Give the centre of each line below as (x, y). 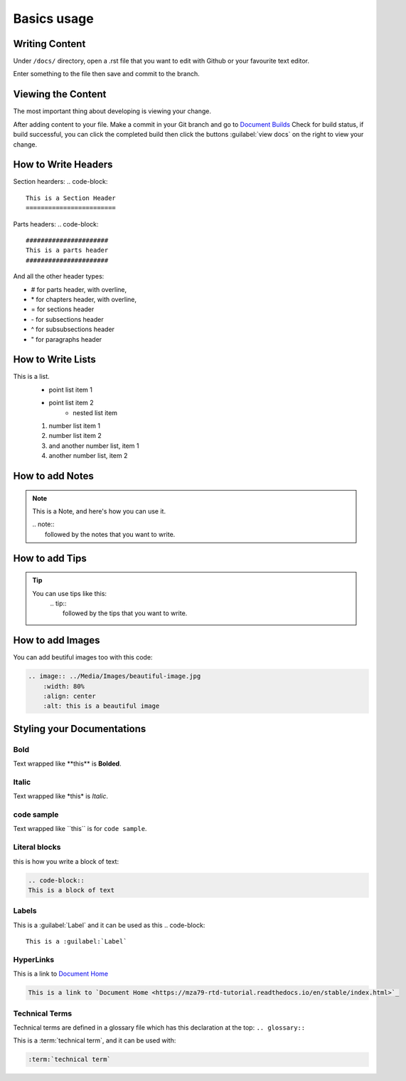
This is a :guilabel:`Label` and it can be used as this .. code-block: (109, 925)
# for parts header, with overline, (79, 289)
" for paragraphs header (66, 339)
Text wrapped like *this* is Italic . (61, 796)
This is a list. (31, 377)
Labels (25, 911)
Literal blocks (37, 847)
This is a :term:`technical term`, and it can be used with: (95, 1040)
